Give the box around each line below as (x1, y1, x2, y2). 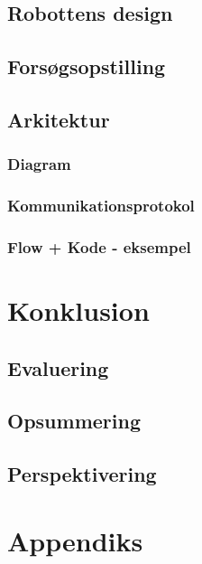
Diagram (7, 153, 71, 175)
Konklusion (7, 292, 150, 329)
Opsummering (7, 407, 141, 435)
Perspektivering (7, 460, 157, 488)
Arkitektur (7, 105, 110, 133)
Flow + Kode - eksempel (7, 235, 191, 258)
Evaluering (7, 353, 109, 381)
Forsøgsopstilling (7, 52, 166, 80)
